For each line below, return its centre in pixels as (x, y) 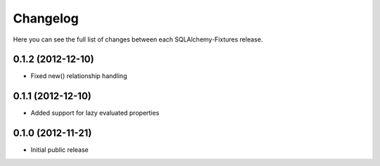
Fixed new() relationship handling (79, 76)
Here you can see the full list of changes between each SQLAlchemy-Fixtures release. (138, 39)
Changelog (46, 18)
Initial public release (60, 150)
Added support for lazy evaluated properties (95, 113)
